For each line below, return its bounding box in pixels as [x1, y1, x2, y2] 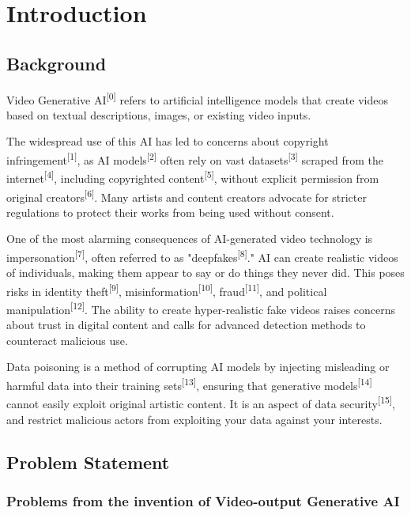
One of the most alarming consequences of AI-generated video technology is [6, 230, 373, 247]
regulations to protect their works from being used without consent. [6, 203, 334, 220]
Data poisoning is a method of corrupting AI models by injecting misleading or [6, 358, 390, 375]
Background [6, 51, 107, 75]
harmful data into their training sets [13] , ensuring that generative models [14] [6, 375, 372, 393]
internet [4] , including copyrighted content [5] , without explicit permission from [6, 168, 379, 186]
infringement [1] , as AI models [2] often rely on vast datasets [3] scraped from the [6, 150, 383, 168]
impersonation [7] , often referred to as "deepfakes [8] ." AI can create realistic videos [6, 246, 398, 265]
